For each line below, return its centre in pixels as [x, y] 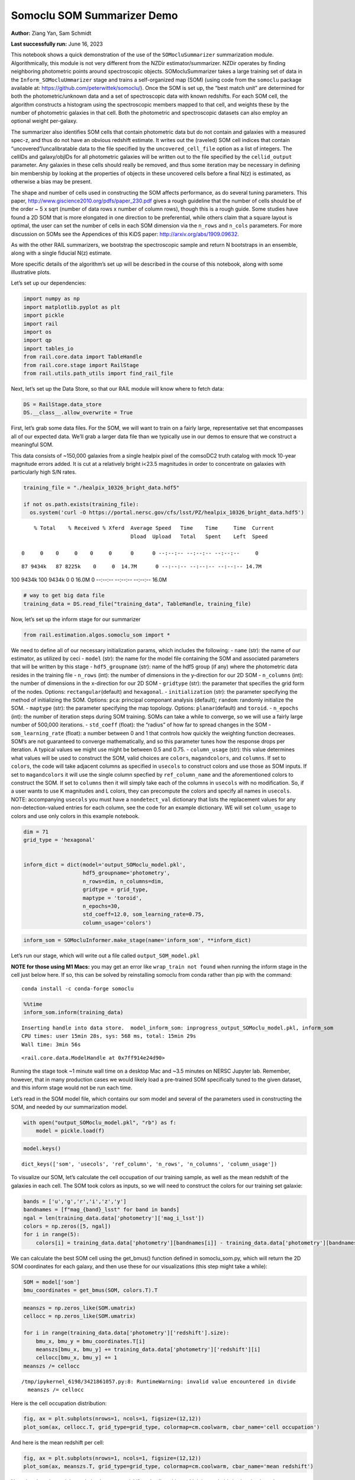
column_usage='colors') [117, 923]
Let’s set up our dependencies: [49, 283]
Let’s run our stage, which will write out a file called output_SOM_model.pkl [105, 955]
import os [38, 332]
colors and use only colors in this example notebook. [75, 816]
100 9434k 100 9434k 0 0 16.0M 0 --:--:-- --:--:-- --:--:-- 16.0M [89, 580]
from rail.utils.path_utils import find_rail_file [99, 373]
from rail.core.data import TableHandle [83, 357]
